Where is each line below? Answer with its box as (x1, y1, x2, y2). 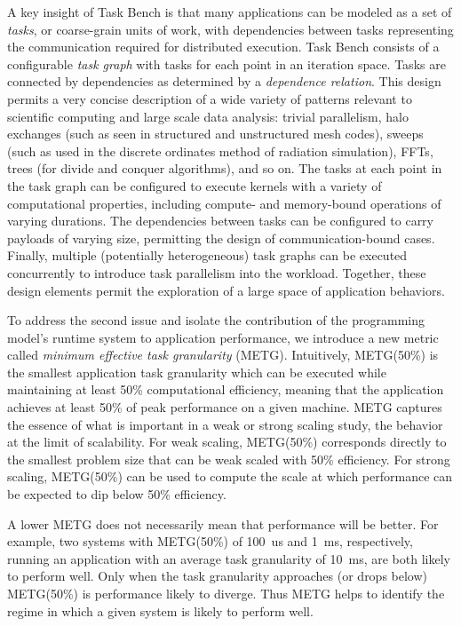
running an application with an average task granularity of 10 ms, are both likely (7, 549, 450, 567)
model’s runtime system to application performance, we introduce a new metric (7, 328, 439, 346)
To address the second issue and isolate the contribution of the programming (7, 311, 425, 329)
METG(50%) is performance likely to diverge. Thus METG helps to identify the (7, 584, 445, 602)
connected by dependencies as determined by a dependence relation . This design (7, 72, 441, 91)
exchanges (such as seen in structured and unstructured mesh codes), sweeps (7, 124, 424, 143)
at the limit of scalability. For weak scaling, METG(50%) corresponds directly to (7, 432, 447, 451)
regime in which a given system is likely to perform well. (7, 601, 314, 620)
